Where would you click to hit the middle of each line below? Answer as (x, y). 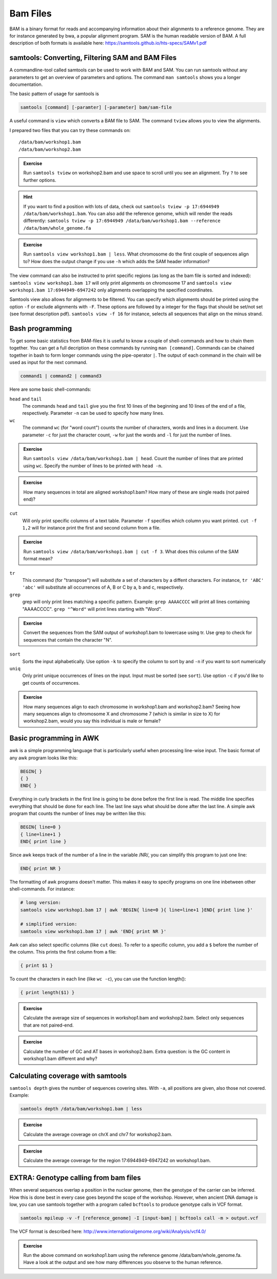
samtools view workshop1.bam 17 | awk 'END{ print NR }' (93, 931)
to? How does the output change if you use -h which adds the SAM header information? (116, 261)
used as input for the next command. (48, 362)
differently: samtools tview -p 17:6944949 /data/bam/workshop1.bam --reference (122, 221)
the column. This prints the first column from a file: (63, 952)
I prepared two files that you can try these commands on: (70, 130)
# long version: (41, 903)
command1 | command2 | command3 (61, 376)
